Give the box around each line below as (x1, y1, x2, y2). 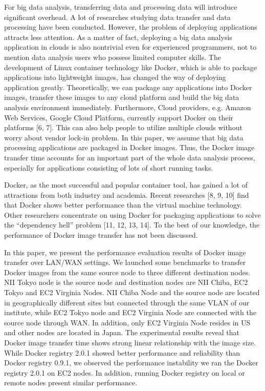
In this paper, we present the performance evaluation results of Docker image (4, 246, 246, 257)
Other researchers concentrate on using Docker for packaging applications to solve (4, 209, 261, 220)
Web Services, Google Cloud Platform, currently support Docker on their (4, 112, 233, 122)
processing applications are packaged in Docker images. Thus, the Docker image (4, 142, 255, 153)
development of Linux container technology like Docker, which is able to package (4, 61, 257, 72)
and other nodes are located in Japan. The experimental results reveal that (4, 327, 239, 338)
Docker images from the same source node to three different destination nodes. (4, 266, 251, 277)
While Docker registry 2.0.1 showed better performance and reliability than (4, 347, 240, 358)
